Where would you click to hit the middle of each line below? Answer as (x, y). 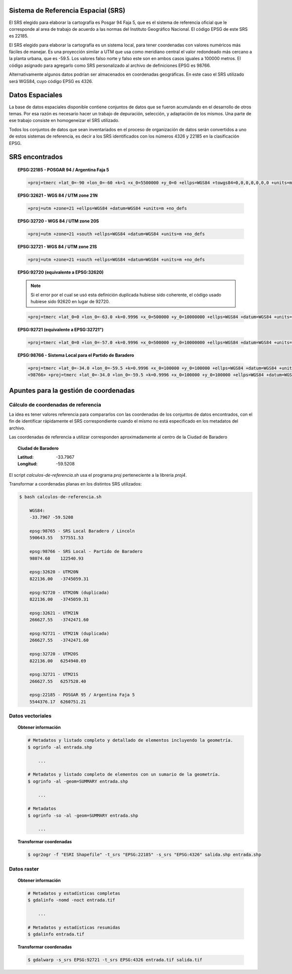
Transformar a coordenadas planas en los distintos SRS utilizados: (75, 484)
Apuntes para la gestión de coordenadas (72, 390)
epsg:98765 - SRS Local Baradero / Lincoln (82, 531)
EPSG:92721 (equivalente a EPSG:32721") (61, 329)
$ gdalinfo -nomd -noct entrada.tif (71, 900)
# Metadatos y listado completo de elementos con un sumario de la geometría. (124, 774)
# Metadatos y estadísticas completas (74, 893)
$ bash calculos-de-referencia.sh (60, 497)
